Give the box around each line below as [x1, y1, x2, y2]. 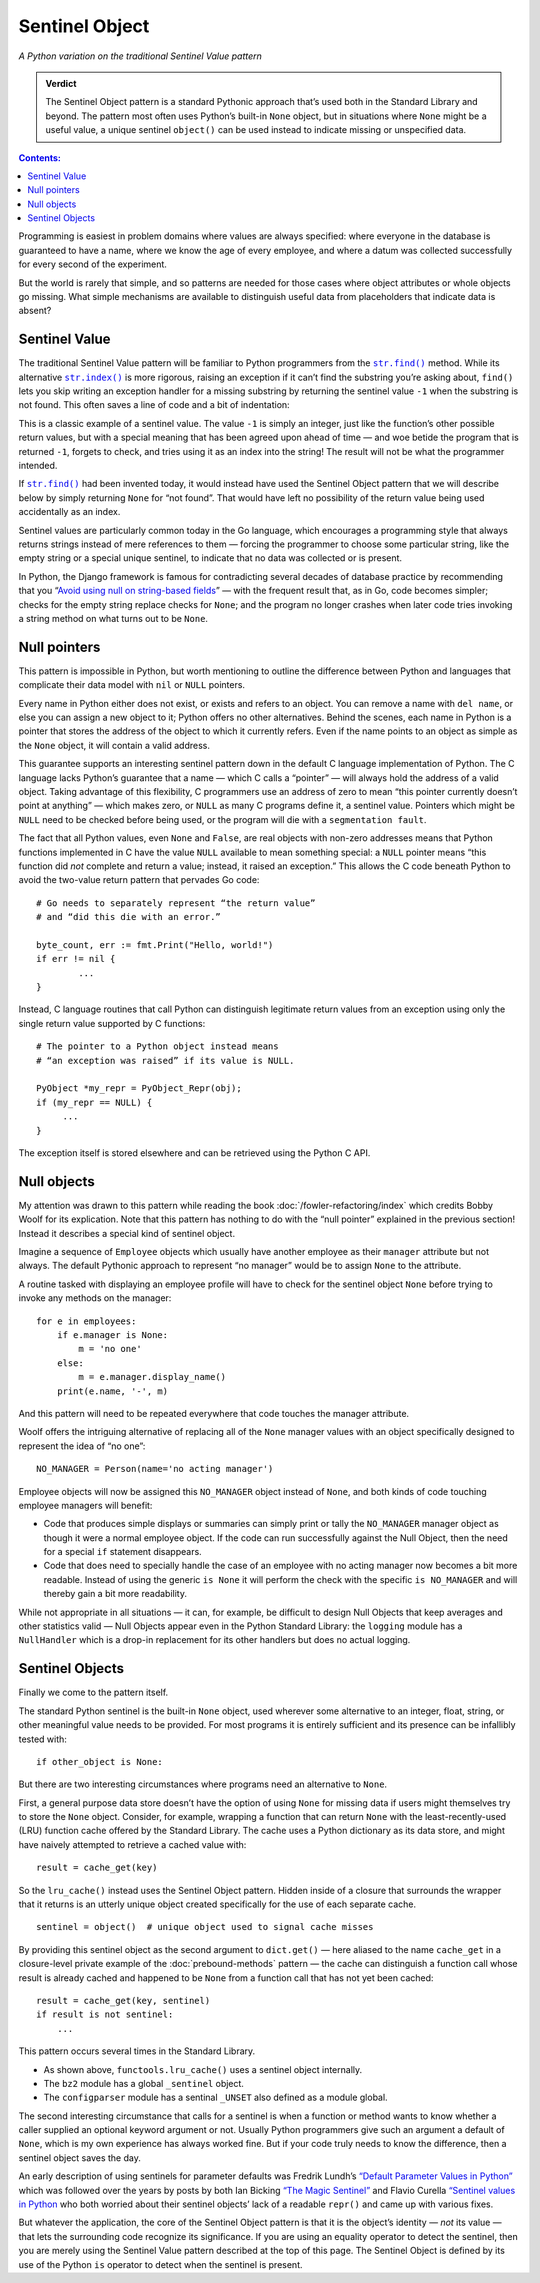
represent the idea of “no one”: [18, 1440, 146, 1452]
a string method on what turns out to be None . [18, 612, 209, 624]
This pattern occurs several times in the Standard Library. [18, 2045, 256, 2057]
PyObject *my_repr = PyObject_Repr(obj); [36, 1083, 242, 1094]
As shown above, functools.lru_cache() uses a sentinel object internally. [43, 2063, 363, 2075]
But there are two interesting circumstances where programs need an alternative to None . [18, 1778, 388, 1790]
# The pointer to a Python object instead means [36, 1041, 279, 1052]
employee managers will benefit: [18, 1499, 153, 1511]
